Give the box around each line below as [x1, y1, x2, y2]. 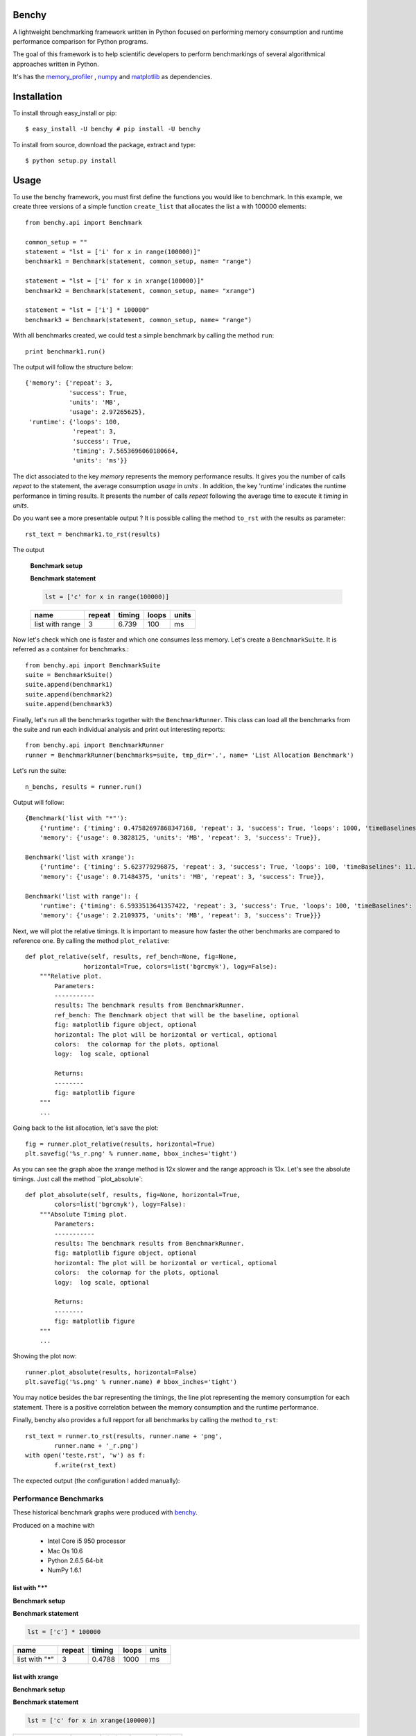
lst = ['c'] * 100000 [27, 1628, 101, 1636]
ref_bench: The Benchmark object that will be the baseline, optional [54, 1011, 300, 1019]
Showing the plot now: [12, 1352, 77, 1360]
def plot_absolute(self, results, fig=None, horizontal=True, [25, 1191, 241, 1199]
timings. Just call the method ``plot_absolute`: [12, 1174, 144, 1183]
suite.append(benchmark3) [25, 700, 114, 708]
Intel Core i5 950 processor [47, 1537, 126, 1545]
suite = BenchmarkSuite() [25, 671, 114, 679]
